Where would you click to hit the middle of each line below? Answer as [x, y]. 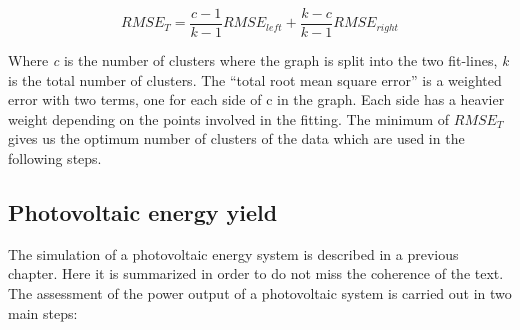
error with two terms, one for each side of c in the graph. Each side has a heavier [256, 99]
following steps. [55, 158]
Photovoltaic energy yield [143, 212]
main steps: [43, 312]
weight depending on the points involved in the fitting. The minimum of [229, 118]
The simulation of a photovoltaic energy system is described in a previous [233, 253]
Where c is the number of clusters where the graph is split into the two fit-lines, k [258, 60]
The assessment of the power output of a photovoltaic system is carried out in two [260, 293]
